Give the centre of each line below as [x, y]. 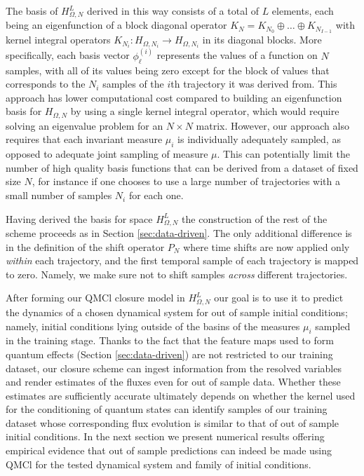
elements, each [303, 11]
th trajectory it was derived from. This [254, 84]
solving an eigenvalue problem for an [85, 125]
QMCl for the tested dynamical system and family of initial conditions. [159, 464]
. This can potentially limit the [284, 154]
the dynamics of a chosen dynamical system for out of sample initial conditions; [177, 312]
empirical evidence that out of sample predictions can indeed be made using [169, 450]
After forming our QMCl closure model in [95, 298]
